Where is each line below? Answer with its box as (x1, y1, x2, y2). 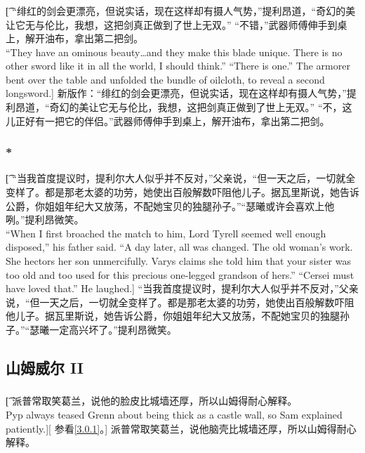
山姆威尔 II (6, 357, 84, 378)
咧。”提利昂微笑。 (6, 212, 84, 227)
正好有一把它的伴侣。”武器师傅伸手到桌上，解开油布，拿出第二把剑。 (15, 113, 330, 128)
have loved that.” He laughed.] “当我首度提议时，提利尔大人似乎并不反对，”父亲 (6, 281, 359, 296)
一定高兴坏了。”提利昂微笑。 (49, 322, 177, 337)
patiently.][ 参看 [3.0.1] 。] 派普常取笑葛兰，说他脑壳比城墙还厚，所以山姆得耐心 (6, 421, 357, 435)
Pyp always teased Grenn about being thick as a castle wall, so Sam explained (6, 407, 343, 421)
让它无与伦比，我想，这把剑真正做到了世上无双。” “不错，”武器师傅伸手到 (6, 17, 338, 32)
